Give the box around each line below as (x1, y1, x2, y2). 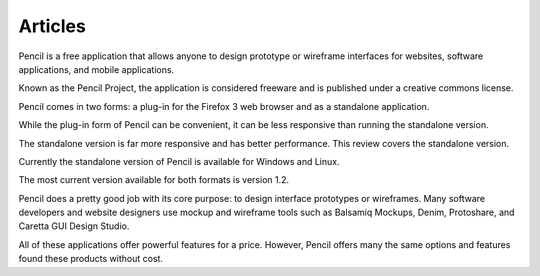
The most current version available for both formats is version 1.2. (18, 174, 290, 186)
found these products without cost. (18, 253, 164, 265)
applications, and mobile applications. (18, 63, 175, 75)
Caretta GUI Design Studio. (18, 220, 130, 232)
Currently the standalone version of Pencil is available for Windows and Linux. (18, 155, 340, 167)
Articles (18, 15, 87, 37)
